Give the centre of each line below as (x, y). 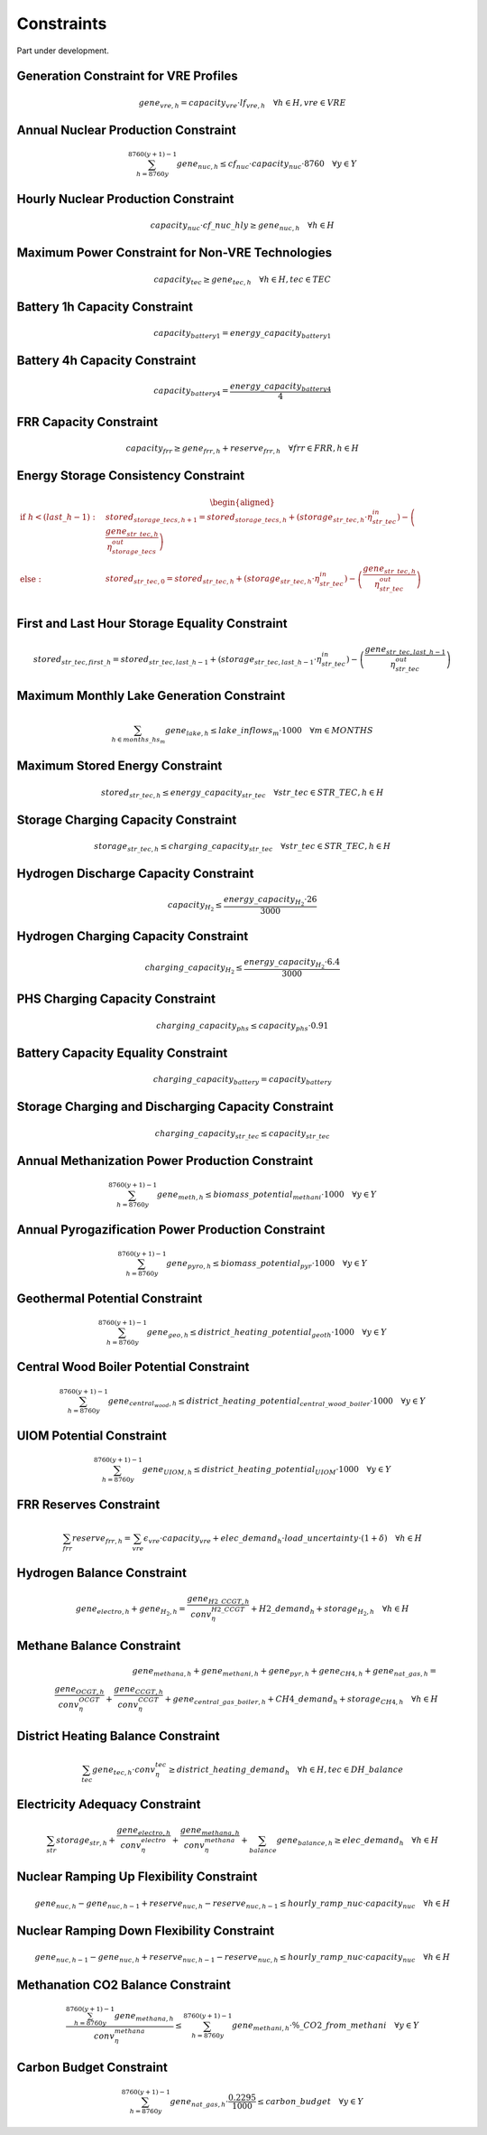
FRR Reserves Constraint (88, 1504)
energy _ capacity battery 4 (281, 387)
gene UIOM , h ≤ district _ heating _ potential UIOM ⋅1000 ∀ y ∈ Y (266, 1470)
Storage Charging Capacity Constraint (127, 820)
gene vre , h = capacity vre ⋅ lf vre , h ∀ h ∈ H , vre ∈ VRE (242, 104)
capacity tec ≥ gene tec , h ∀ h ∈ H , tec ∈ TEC (243, 280)
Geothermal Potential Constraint (110, 1298)
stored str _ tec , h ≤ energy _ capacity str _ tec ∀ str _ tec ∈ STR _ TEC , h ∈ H (242, 793)
